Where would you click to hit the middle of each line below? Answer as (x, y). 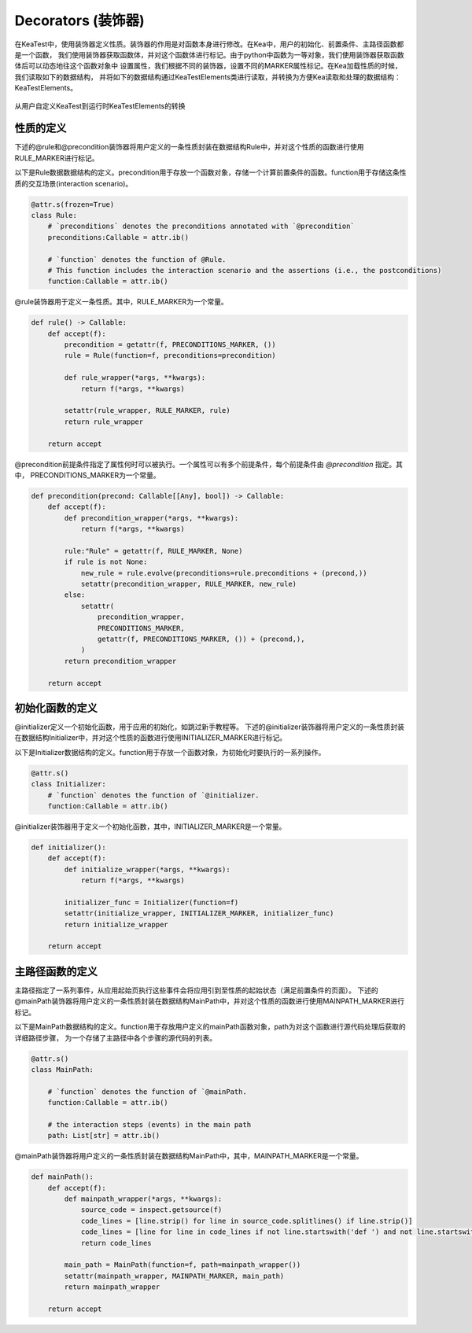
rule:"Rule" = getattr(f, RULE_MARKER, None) (153, 551)
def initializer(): (68, 847)
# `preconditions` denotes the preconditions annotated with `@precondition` (201, 226)
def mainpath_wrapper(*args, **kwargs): (143, 1199)
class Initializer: (68, 784)
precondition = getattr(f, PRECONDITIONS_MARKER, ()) (170, 345)
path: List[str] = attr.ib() (104, 1136)
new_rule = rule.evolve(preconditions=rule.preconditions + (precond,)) (224, 573)
